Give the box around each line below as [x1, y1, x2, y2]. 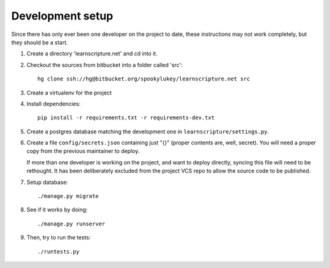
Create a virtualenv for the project [26, 89, 112, 96]
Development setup [11, 9, 114, 23]
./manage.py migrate [37, 192, 99, 200]
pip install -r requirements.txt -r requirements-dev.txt [37, 115, 215, 121]
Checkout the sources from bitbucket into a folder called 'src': [26, 61, 183, 68]
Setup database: [26, 178, 68, 186]
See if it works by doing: [26, 206, 88, 213]
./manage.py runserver [37, 220, 106, 227]
